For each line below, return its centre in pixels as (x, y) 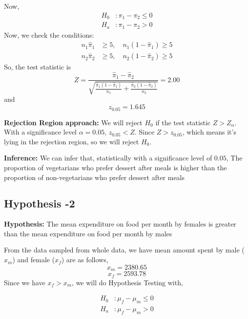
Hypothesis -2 (40, 203)
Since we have (25, 282)
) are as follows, (85, 260)
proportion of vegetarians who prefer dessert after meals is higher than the (115, 167)
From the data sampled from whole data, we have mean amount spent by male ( (124, 250)
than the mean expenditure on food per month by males (88, 233)
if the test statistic (183, 122)
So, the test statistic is (38, 67)
